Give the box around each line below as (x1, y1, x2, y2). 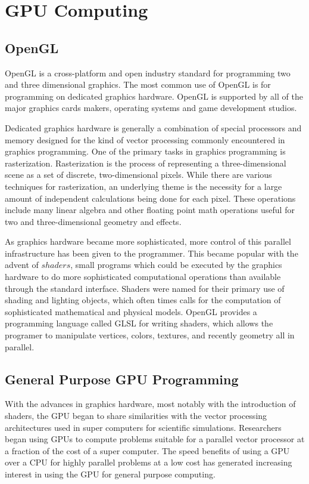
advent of (5, 258, 39, 271)
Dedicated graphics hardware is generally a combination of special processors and (5, 121, 302, 134)
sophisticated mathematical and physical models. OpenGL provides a (5, 305, 257, 317)
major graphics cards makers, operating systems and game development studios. (5, 101, 297, 114)
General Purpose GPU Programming (5, 369, 239, 388)
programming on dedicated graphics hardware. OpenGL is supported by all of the (5, 90, 303, 102)
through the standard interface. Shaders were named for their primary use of (5, 282, 285, 294)
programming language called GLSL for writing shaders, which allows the (5, 317, 273, 329)
